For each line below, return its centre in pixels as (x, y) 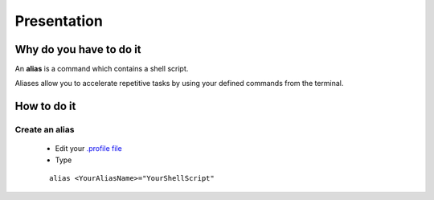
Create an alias (45, 130)
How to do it (45, 106)
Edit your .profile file (88, 149)
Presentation (59, 21)
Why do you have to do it (78, 49)
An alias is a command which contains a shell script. (102, 69)
